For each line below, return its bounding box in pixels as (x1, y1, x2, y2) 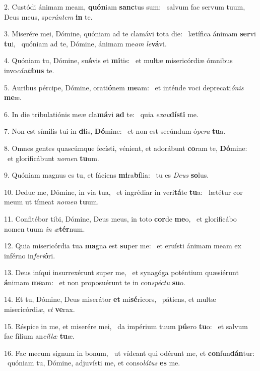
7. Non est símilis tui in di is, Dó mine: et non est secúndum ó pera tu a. (4, 126, 226, 136)
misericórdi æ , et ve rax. (4, 304, 75, 314)
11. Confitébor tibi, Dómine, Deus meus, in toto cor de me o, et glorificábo (4, 213, 237, 224)
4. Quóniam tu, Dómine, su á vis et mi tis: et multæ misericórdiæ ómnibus (4, 55, 233, 66)
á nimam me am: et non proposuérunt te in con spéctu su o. (4, 277, 185, 287)
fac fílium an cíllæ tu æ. (4, 331, 75, 341)
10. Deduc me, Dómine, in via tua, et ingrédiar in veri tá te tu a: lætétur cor (4, 186, 243, 197)
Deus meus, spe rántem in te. (4, 11, 93, 22)
